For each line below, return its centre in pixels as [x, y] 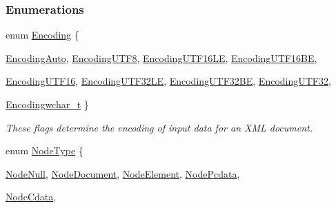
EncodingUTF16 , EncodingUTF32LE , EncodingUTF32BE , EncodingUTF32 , [168, 81]
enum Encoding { [42, 35]
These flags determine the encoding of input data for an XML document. [159, 127]
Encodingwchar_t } [47, 104]
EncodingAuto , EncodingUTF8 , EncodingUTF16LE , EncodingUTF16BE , [161, 58]
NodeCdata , [31, 197]
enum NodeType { [45, 150]
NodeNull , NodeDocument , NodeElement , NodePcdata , [123, 173]
